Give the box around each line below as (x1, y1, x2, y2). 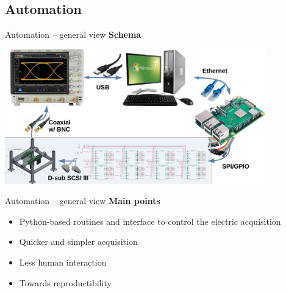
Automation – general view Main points (5, 194, 160, 207)
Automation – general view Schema (5, 28, 141, 41)
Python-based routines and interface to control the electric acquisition (19, 214, 281, 227)
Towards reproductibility (19, 276, 112, 289)
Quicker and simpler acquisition (19, 235, 138, 248)
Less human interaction (19, 256, 107, 269)
